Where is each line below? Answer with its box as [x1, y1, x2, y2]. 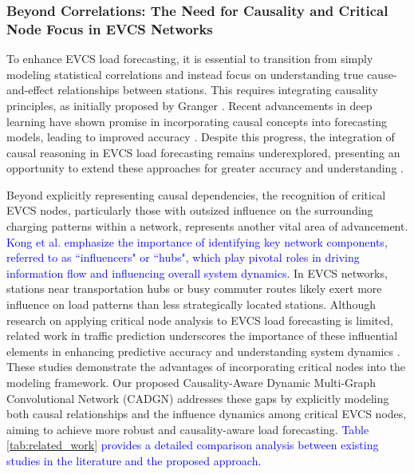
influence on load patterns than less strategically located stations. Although [6, 296, 376, 313]
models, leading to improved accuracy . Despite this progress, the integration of [6, 128, 395, 145]
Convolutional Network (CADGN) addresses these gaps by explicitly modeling [6, 389, 389, 406]
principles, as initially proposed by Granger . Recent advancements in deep [6, 97, 373, 113]
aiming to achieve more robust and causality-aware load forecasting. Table [6, 421, 369, 437]
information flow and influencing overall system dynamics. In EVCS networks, [6, 264, 388, 281]
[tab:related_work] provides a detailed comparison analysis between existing [6, 436, 379, 453]
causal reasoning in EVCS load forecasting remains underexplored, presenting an [6, 144, 400, 160]
